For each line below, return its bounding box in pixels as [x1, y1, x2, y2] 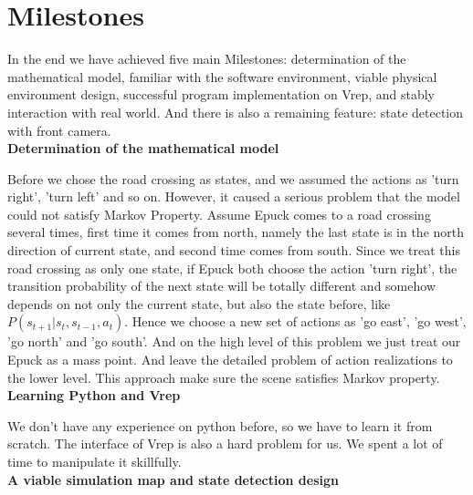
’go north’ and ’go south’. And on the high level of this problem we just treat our [7, 332, 461, 351]
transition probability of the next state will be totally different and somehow [7, 276, 436, 295]
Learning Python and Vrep [7, 386, 181, 405]
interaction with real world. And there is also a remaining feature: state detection [7, 102, 464, 121]
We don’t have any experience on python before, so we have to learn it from [7, 416, 433, 435]
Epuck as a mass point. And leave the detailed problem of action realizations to [7, 350, 453, 369]
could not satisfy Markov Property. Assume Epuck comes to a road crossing [7, 204, 431, 223]
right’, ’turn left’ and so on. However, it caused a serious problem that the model [7, 187, 460, 206]
